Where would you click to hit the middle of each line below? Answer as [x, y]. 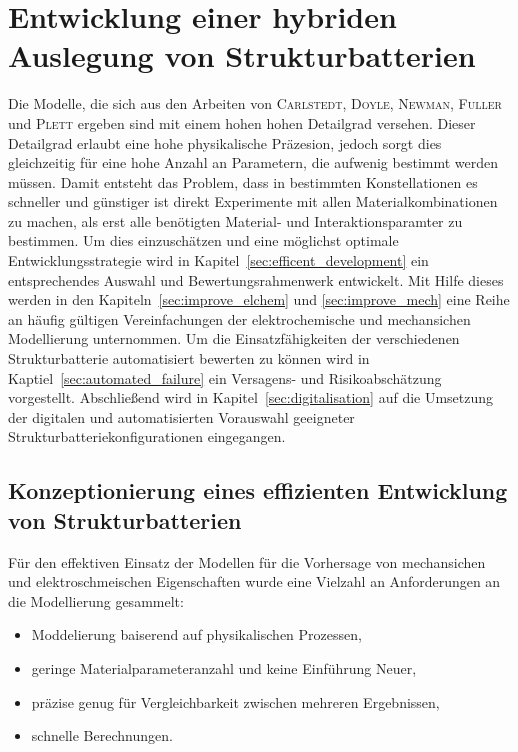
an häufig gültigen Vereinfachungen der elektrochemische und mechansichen [239, 318]
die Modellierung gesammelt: [96, 600]
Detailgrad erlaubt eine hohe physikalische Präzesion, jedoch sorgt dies [225, 142]
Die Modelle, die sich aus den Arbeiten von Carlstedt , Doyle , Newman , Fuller [255, 103]
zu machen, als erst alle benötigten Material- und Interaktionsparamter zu [235, 220]
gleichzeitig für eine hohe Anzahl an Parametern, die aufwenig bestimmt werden [253, 162]
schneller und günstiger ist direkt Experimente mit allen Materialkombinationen [253, 201]
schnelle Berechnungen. [102, 735]
